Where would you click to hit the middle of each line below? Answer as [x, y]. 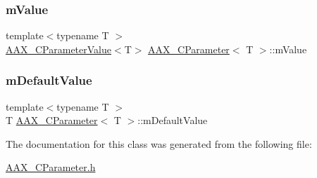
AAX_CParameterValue [58, 49]
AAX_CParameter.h [51, 167]
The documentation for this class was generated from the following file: [159, 143]
